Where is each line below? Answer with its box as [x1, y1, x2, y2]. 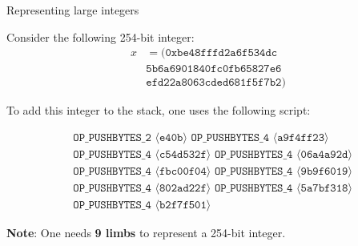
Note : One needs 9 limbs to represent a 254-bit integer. [6, 224, 286, 241]
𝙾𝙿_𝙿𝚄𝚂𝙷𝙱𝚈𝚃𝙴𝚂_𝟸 [73, 131, 151, 143]
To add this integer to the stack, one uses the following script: [6, 102, 311, 119]
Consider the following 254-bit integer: [6, 28, 195, 45]
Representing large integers [6, 2, 139, 18]
